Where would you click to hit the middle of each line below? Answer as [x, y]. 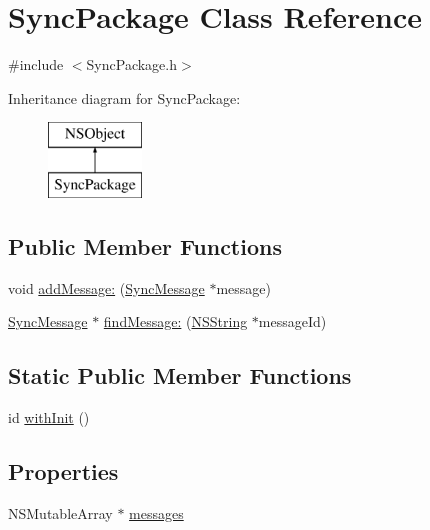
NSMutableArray [60, 512]
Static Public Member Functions [180, 375]
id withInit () [49, 417]
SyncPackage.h [131, 64]
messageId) [292, 321]
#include [36, 64]
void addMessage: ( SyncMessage [106, 287]
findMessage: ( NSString [175, 321]
